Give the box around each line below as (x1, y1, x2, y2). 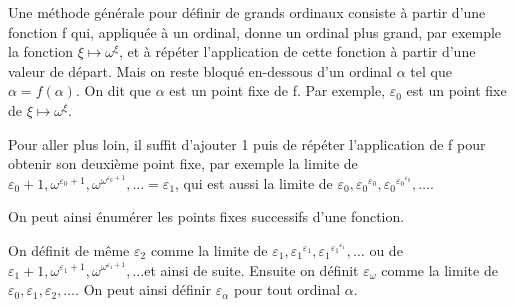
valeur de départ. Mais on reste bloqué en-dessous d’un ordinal (8, 60, 393, 81)
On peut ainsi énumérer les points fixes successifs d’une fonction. (8, 206, 405, 227)
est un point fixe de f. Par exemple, (169, 80, 386, 101)
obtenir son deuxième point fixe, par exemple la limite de (8, 153, 358, 174)
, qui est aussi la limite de (175, 172, 333, 193)
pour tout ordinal (233, 279, 341, 300)
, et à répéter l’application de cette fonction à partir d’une (118, 41, 476, 62)
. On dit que (75, 80, 152, 101)
